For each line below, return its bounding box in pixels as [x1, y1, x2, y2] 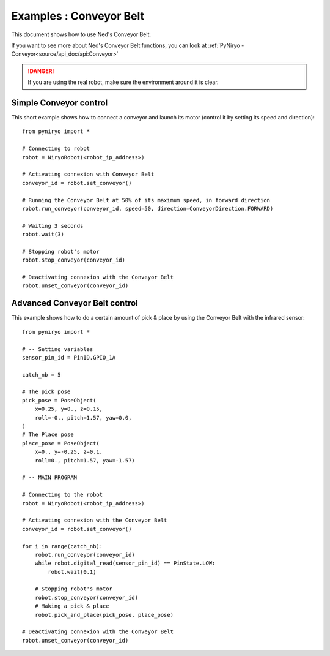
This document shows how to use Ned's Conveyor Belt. [11, 31, 152, 38]
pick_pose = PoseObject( [22, 397, 97, 404]
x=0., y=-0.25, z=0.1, [34, 448, 103, 456]
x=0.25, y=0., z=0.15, [34, 405, 103, 413]
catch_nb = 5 [22, 371, 61, 378]
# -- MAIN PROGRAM [22, 474, 78, 481]
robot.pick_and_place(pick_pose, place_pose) [34, 611, 174, 618]
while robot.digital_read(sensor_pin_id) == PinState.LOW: [34, 560, 216, 567]
